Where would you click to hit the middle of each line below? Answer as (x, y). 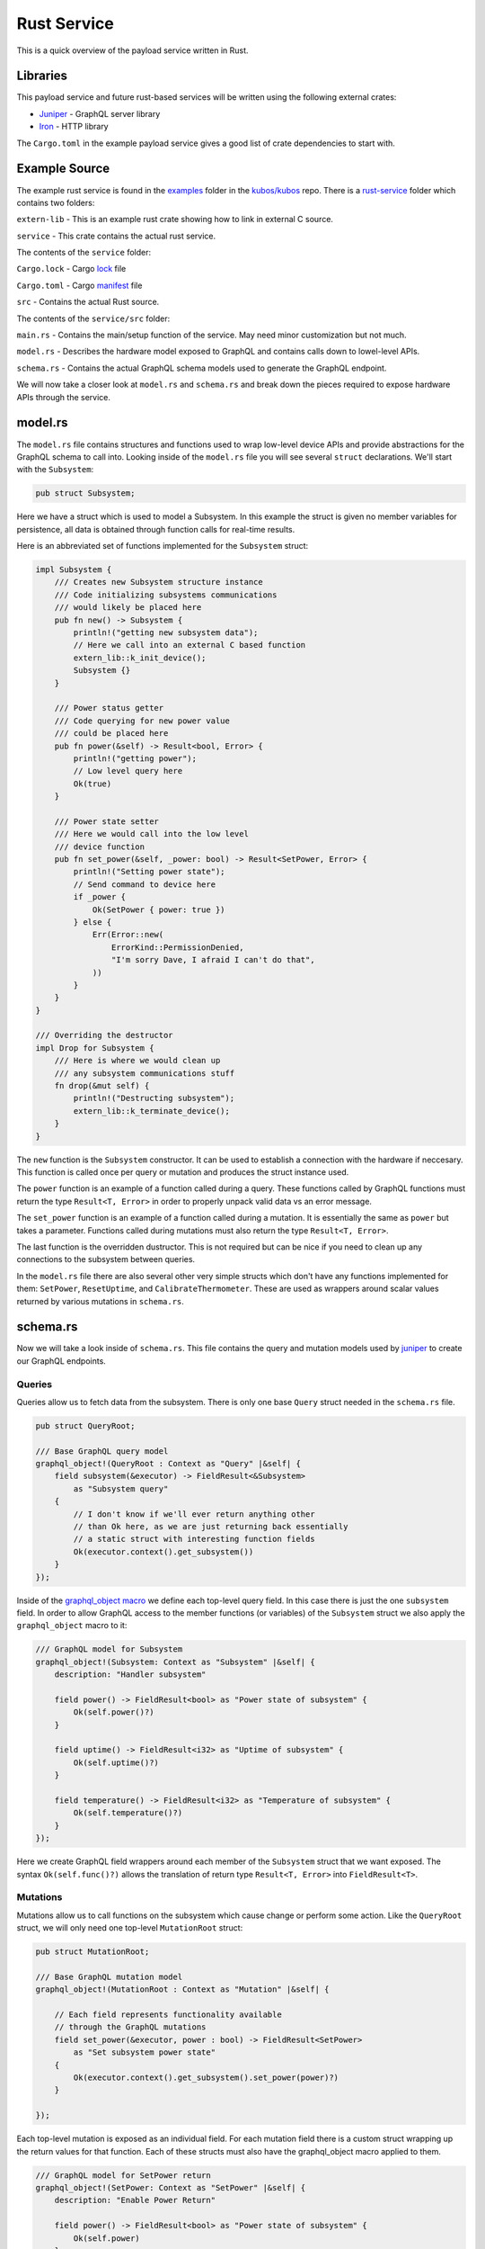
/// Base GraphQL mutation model (109, 1976)
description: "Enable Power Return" (135, 2200)
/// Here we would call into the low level (151, 834)
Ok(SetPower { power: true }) (159, 909)
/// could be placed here (111, 734)
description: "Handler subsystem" (130, 1675)
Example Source (63, 169)
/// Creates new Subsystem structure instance (159, 582)
